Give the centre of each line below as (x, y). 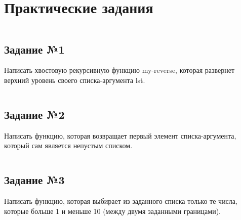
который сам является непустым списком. (68, 145)
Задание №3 (34, 180)
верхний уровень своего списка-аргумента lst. (75, 80)
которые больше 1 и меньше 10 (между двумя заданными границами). (113, 211)
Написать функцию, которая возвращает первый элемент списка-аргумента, (120, 135)
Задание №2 (34, 114)
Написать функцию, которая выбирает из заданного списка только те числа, (121, 201)
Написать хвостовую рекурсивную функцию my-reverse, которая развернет (119, 70)
